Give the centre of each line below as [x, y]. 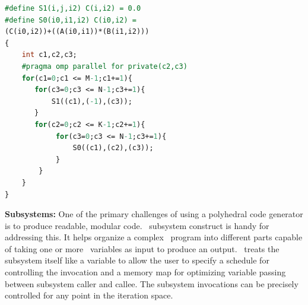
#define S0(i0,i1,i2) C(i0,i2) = [71, 20]
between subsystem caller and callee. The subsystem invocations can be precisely [152, 283]
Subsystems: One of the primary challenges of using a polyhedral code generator [154, 214]
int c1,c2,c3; [49, 55]
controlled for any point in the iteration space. [89, 295]
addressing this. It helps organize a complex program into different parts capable [154, 237]
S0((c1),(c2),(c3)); [113, 148]
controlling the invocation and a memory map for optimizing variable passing [145, 272]
